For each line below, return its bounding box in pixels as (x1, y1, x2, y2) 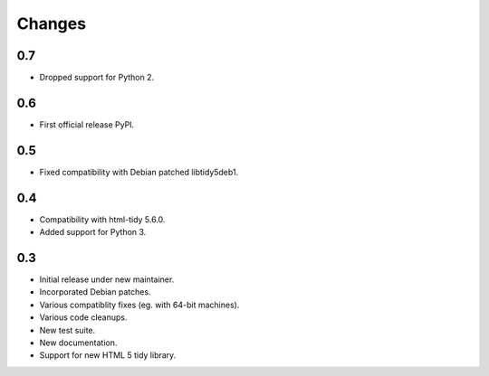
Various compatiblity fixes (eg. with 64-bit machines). (39, 299, 240, 310)
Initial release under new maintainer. (39, 274, 175, 285)
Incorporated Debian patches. (39, 287, 151, 297)
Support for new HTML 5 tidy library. (39, 350, 177, 361)
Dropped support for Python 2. (39, 72, 154, 83)
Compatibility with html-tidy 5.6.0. (39, 213, 166, 225)
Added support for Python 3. (39, 227, 147, 238)
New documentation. (39, 337, 118, 348)
